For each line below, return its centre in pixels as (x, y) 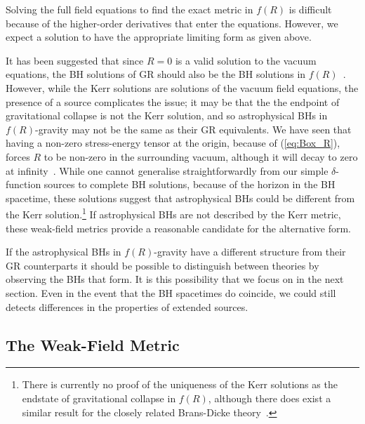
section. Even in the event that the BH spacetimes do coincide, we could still (171, 292)
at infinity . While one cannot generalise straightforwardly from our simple (167, 170)
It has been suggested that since (75, 60)
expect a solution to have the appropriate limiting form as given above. (159, 37)
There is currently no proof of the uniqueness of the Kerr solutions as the (180, 384)
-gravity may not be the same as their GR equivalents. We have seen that (193, 129)
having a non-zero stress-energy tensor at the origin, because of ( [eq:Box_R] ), (173, 143)
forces (18, 156)
